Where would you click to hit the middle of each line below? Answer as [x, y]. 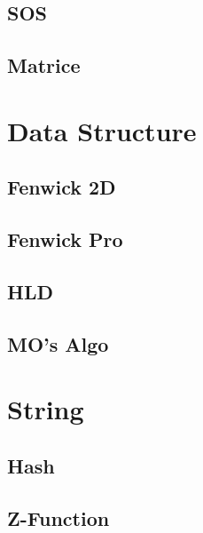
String [46, 409]
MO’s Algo [58, 343]
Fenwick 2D [62, 187]
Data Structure [102, 130]
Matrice [44, 65]
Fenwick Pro [65, 239]
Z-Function [59, 517]
